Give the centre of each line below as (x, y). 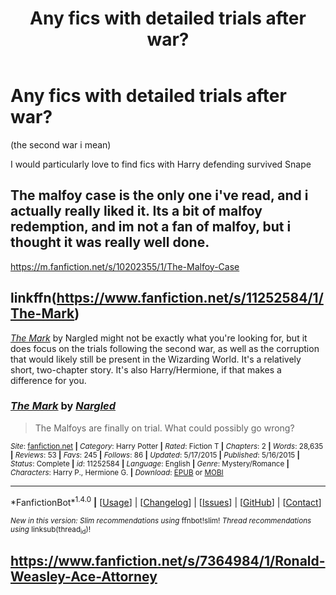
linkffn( (33, 298)
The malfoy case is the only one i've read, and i (159, 195)
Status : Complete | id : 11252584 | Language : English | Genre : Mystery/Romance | (150, 463)
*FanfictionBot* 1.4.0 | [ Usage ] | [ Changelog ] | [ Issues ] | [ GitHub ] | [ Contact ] (166, 501)
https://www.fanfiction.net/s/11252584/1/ (190, 298)
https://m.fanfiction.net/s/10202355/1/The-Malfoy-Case (125, 266)
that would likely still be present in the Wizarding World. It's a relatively (156, 359)
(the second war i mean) (61, 144)
